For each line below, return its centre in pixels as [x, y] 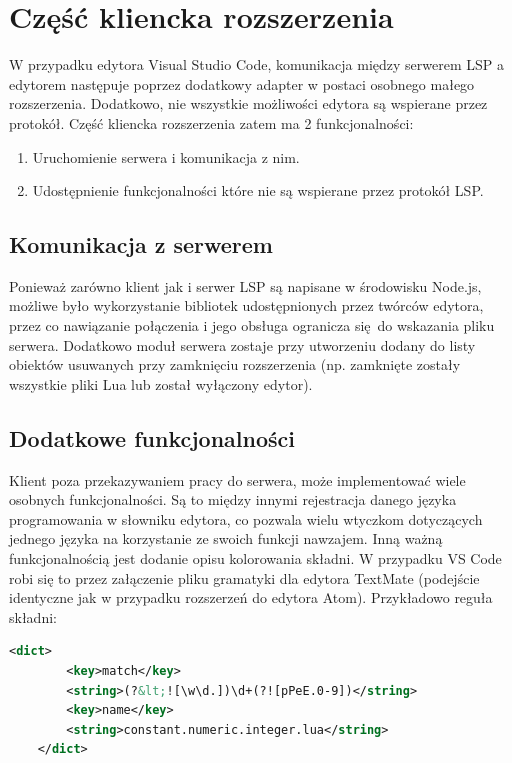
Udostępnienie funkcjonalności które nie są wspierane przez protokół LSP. [258, 190]
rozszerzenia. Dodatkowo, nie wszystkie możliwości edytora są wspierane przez [248, 103]
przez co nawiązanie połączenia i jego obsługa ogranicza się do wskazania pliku [252, 325]
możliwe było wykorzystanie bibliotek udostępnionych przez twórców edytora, [246, 305]
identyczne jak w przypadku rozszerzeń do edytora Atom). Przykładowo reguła [251, 597]
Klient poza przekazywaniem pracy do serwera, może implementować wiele [237, 479]
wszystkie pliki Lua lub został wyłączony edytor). [161, 383]
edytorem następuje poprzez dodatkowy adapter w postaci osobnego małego [242, 83]
